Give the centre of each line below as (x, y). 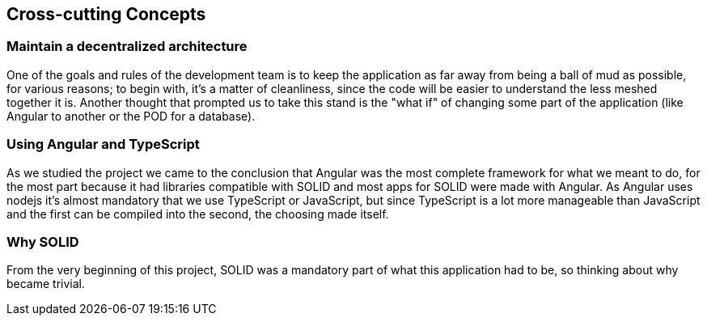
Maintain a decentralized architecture (127, 47)
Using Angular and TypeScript (103, 144)
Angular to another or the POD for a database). (131, 116)
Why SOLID (43, 241)
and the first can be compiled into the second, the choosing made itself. (198, 214)
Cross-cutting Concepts (106, 14)
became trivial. (46, 284)
